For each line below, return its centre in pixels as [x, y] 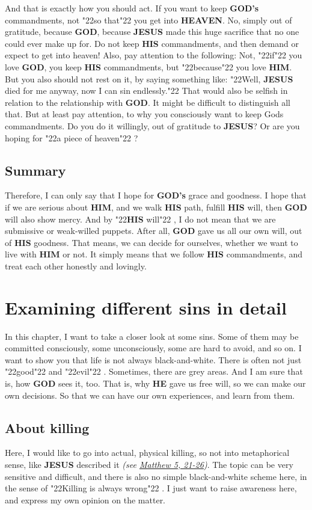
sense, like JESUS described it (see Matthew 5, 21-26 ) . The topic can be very [149, 464]
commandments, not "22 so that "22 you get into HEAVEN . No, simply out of [148, 20]
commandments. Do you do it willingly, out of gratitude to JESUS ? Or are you [152, 125]
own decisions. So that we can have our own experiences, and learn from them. [150, 395]
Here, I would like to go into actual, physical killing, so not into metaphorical [147, 453]
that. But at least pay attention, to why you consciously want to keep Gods [144, 114]
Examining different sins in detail [146, 307]
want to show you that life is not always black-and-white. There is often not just [153, 359]
